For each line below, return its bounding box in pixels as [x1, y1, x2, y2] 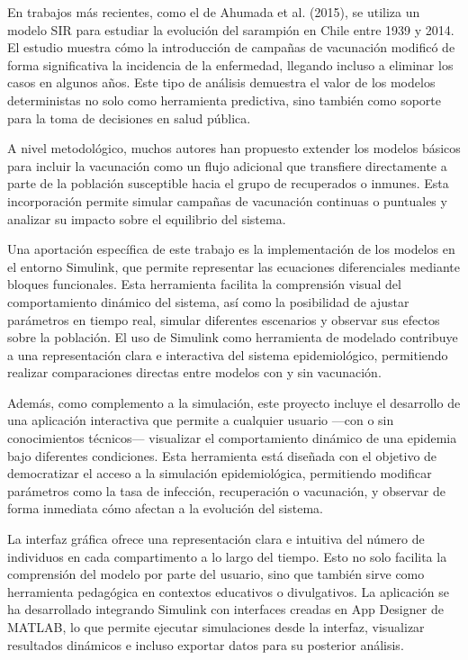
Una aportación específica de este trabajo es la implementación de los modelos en [7, 240, 455, 258]
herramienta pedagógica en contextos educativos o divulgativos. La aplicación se [7, 582, 449, 601]
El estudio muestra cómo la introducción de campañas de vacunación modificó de [7, 38, 455, 57]
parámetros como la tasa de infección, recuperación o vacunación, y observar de [7, 481, 445, 500]
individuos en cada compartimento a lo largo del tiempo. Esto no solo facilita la [7, 547, 447, 565]
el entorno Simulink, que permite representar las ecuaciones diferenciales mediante [7, 257, 460, 276]
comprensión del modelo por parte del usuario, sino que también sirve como [7, 565, 425, 583]
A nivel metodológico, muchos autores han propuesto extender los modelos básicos [7, 139, 461, 158]
